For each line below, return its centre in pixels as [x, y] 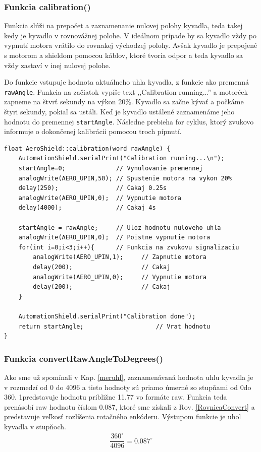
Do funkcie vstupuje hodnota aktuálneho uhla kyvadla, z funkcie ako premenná [126, 82]
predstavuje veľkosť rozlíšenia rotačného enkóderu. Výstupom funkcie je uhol [123, 416]
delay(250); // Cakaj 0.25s [93, 188]
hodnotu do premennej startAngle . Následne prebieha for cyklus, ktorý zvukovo [129, 121]
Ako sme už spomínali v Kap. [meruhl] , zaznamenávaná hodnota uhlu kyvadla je [129, 377]
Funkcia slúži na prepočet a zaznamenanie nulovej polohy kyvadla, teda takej [123, 25]
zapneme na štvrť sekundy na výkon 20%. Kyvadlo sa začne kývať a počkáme [124, 102]
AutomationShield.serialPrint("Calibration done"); [107, 316]
